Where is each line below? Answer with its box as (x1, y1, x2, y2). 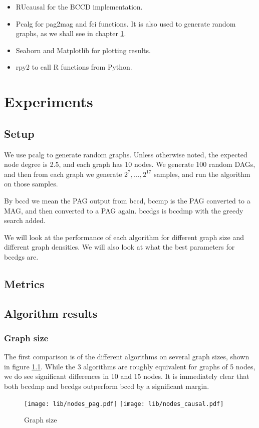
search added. (4, 215, 46, 226)
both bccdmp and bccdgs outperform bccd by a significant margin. (4, 381, 209, 391)
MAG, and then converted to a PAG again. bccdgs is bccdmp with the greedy (4, 205, 243, 216)
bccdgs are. (4, 251, 39, 262)
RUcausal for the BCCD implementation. (16, 2, 143, 12)
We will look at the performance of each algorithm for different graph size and (4, 232, 244, 242)
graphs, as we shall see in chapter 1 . (16, 28, 126, 39)
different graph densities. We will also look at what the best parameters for (4, 242, 235, 252)
